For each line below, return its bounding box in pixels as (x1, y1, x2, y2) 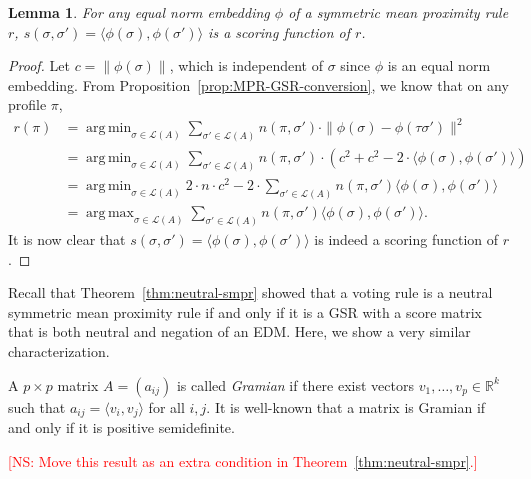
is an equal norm (387, 55, 491, 76)
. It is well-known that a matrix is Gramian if (206, 396, 486, 417)
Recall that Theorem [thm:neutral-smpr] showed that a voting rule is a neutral (8, 282, 493, 303)
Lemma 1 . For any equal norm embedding (8, 2, 270, 22)
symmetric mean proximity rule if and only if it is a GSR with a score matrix (8, 301, 482, 322)
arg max (86, 206, 134, 221)
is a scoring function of (208, 21, 350, 42)
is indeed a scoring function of (314, 229, 499, 250)
